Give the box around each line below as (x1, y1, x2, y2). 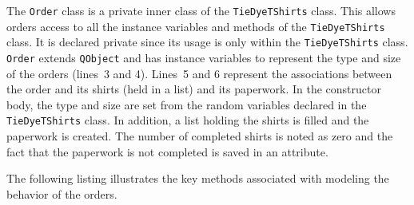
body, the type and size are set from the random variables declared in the (6, 96, 367, 112)
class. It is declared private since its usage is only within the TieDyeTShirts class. (6, 34, 408, 50)
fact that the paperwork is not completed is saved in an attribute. (6, 143, 328, 160)
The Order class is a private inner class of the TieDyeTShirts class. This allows (6, 2, 396, 18)
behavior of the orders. (6, 185, 117, 202)
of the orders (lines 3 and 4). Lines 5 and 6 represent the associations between (6, 65, 392, 81)
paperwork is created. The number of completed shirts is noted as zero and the (6, 128, 393, 144)
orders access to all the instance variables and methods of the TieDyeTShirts (6, 18, 385, 34)
